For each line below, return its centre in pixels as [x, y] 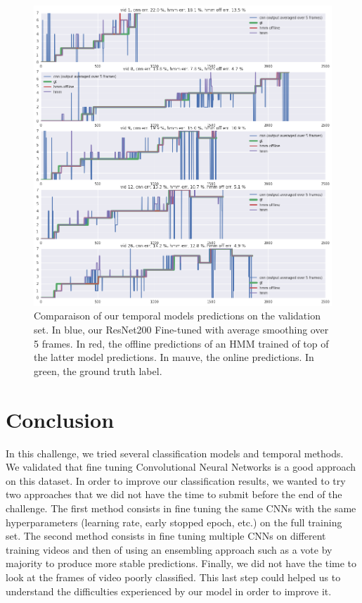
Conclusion [60, 419]
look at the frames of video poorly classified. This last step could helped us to [173, 577]
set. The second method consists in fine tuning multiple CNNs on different [166, 536]
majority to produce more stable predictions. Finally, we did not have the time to [181, 563]
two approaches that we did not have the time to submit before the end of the [174, 494]
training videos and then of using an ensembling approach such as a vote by [169, 549]
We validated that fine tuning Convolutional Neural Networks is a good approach [181, 467]
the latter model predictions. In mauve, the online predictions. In [174, 357]
